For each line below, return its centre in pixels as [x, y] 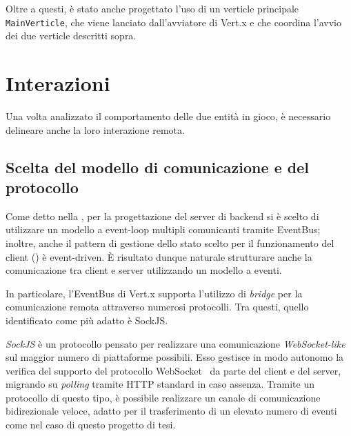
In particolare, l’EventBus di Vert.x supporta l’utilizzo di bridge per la [154, 293]
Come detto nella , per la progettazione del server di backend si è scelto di [162, 216]
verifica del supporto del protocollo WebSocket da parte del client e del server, [173, 370]
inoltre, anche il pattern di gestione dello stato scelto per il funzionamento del [170, 242]
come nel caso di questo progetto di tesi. [91, 425]
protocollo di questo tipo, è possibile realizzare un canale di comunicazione [163, 397]
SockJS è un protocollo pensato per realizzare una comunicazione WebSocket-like [175, 343]
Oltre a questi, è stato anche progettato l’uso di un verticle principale [152, 8]
